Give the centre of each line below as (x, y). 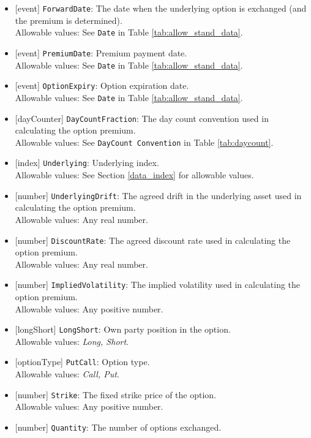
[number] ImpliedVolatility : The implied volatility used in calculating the (158, 285)
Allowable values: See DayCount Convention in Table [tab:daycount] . (144, 142)
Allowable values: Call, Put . (67, 374)
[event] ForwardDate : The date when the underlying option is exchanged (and (161, 8)
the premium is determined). (69, 20)
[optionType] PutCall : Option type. (82, 362)
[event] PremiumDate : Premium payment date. (101, 52)
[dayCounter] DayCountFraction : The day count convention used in (142, 118)
